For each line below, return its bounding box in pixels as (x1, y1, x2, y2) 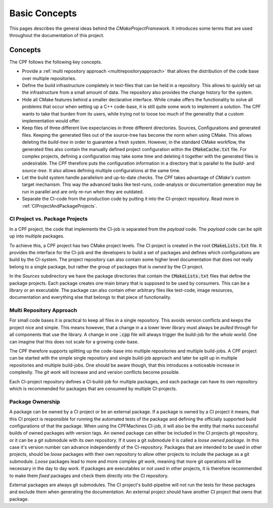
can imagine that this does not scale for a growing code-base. (9, 338, 139, 344)
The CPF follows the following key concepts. (9, 59, 102, 65)
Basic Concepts (9, 8, 77, 19)
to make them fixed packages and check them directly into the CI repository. (9, 473, 169, 479)
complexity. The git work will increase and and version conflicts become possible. (9, 369, 180, 375)
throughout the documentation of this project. (9, 32, 105, 38)
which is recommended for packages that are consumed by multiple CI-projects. (9, 385, 177, 392)
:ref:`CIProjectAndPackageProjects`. (22, 203, 98, 209)
